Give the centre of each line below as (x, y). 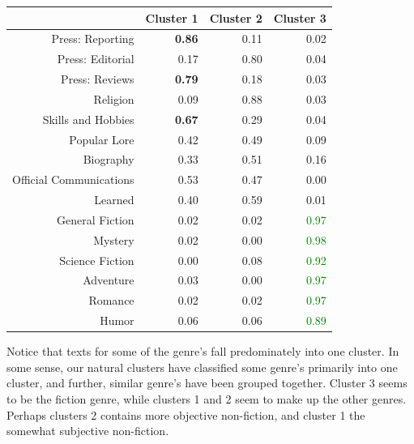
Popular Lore (102, 139)
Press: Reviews (98, 79)
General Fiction (95, 219)
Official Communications (73, 179)
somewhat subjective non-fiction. (88, 431)
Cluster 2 (236, 17)
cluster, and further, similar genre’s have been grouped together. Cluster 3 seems (207, 383)
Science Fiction (97, 260)
